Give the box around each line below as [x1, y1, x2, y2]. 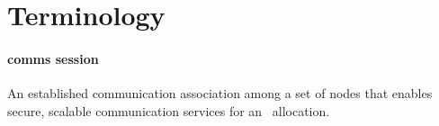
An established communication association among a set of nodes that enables [7, 84, 433, 103]
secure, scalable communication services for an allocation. [7, 101, 330, 120]
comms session [7, 49, 99, 67]
